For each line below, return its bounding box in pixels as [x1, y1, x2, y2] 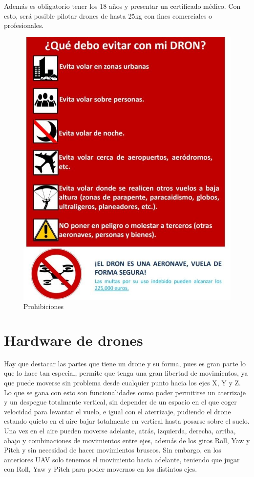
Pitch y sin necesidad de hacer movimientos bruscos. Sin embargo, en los [4, 445, 221, 455]
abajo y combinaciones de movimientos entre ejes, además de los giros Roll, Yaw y [4, 435, 250, 445]
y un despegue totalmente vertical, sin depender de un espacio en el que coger [4, 397, 237, 407]
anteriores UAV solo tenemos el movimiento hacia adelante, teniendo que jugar [4, 454, 240, 464]
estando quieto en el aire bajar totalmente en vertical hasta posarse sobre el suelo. [4, 416, 250, 426]
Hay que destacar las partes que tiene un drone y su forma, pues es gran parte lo [4, 358, 246, 368]
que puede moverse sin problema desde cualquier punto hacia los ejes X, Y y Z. [4, 378, 241, 388]
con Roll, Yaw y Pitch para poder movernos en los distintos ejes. [4, 464, 197, 474]
